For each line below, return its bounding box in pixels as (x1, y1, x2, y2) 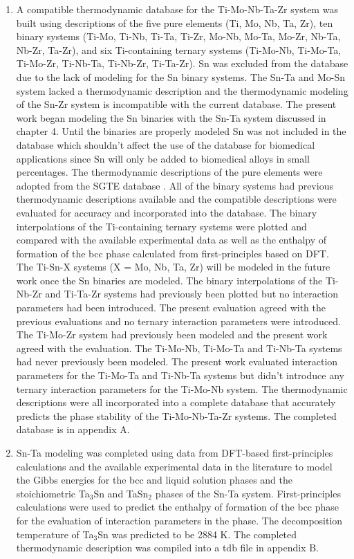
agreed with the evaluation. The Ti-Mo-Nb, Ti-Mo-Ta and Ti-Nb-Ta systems (16, 340, 342, 355)
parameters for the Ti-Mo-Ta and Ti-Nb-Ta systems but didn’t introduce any (16, 368, 344, 383)
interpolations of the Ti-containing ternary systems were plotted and (16, 219, 307, 233)
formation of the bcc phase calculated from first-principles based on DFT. (16, 246, 329, 260)
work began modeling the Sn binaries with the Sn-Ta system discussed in (16, 110, 326, 125)
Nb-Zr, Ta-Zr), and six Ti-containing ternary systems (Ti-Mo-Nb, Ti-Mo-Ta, (16, 42, 342, 57)
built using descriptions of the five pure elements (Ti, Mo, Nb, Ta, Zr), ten (16, 15, 333, 30)
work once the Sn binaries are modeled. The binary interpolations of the (16, 273, 323, 287)
